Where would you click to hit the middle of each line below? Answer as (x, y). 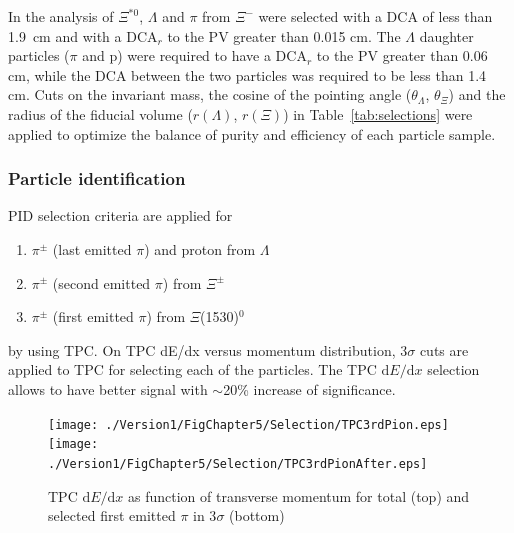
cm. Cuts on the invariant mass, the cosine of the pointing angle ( (210, 94)
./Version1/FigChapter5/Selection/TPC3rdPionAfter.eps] (238, 463)
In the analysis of (61, 16)
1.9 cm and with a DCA (83, 35)
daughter (446, 35)
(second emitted (101, 282)
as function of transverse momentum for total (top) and (299, 495)
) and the (477, 94)
